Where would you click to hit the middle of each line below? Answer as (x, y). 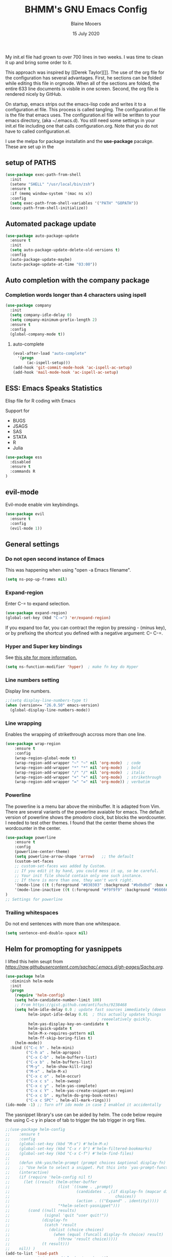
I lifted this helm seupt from (34, 961)
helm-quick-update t (50, 1029)
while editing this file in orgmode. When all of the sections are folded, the (82, 83)
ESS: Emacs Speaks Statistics (54, 388)
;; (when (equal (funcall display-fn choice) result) (84, 1234)
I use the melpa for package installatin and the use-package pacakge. (79, 141)
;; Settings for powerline (34, 899)
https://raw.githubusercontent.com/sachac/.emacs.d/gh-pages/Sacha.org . (85, 967)
